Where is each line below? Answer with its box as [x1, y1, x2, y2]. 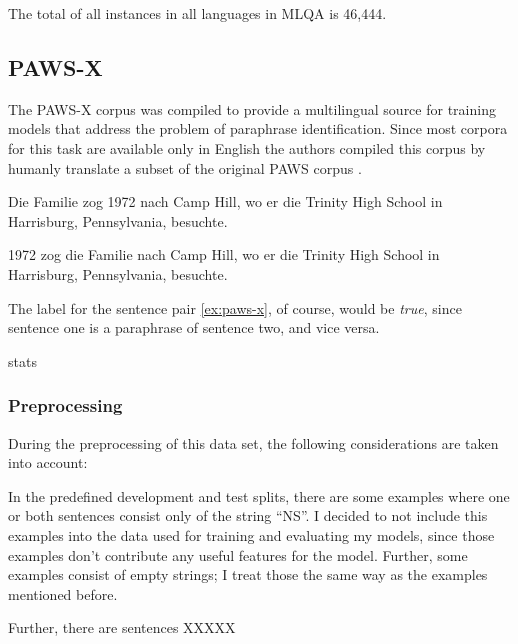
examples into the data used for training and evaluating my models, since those [8, 524, 495, 545]
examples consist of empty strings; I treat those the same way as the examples [8, 564, 488, 585]
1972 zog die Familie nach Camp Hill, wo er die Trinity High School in [8, 244, 440, 265]
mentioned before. [8, 583, 118, 604]
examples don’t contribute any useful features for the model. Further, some [8, 544, 468, 565]
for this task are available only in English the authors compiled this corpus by [8, 137, 486, 158]
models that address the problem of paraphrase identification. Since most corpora [8, 118, 508, 139]
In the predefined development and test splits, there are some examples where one [8, 485, 510, 506]
